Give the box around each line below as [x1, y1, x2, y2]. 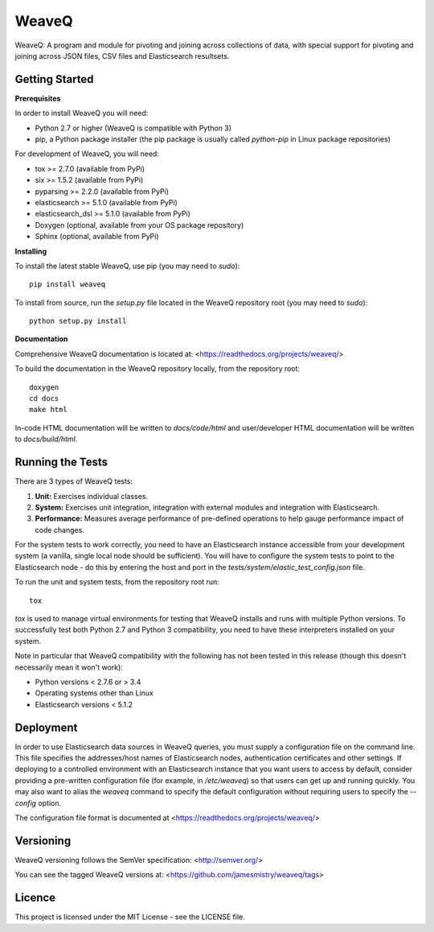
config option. [14, 798, 62, 808]
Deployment [14, 720, 78, 734]
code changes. [35, 525, 84, 534]
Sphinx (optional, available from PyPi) [35, 232, 160, 241]
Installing [14, 246, 47, 256]
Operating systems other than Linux [35, 688, 154, 698]
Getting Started [14, 72, 94, 86]
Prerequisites [14, 93, 61, 103]
